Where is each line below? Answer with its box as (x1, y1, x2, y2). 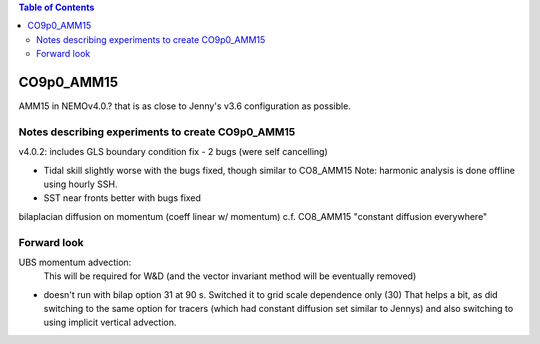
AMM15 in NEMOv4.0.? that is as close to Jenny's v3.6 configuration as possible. (18, 100, 352, 112)
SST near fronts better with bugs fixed (43, 192, 202, 204)
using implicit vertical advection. (43, 316, 177, 329)
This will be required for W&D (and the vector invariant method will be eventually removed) (43, 270, 417, 282)
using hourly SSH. (43, 178, 118, 190)
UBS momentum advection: (18, 256, 132, 268)
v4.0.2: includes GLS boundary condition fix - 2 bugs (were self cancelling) (18, 146, 329, 158)
